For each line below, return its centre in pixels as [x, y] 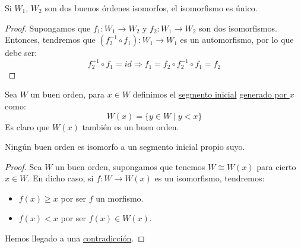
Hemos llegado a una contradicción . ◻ [75, 238]
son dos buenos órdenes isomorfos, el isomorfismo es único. [151, 8]
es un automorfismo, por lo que [237, 40]
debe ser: [21, 53]
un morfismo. [120, 198]
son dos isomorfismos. [238, 28]
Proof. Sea [23, 166]
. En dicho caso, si [61, 178]
